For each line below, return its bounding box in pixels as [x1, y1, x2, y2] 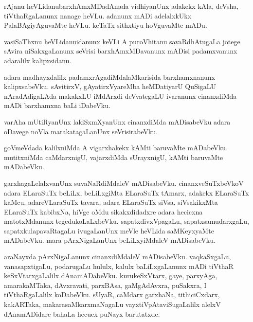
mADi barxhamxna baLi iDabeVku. [4, 100, 110, 110]
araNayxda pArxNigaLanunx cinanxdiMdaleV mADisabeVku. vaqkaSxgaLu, [4, 251, 231, 262]
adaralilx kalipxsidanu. [4, 55, 72, 65]
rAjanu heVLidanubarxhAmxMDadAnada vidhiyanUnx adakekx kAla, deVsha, [4, 1, 239, 11]
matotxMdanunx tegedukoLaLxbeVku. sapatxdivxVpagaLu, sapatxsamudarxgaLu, [4, 216, 249, 226]
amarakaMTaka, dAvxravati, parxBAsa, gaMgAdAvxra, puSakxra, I [4, 280, 207, 290]
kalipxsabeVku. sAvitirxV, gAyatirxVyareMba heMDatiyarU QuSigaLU [4, 81, 216, 91]
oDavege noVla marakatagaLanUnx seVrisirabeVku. [4, 126, 158, 136]
